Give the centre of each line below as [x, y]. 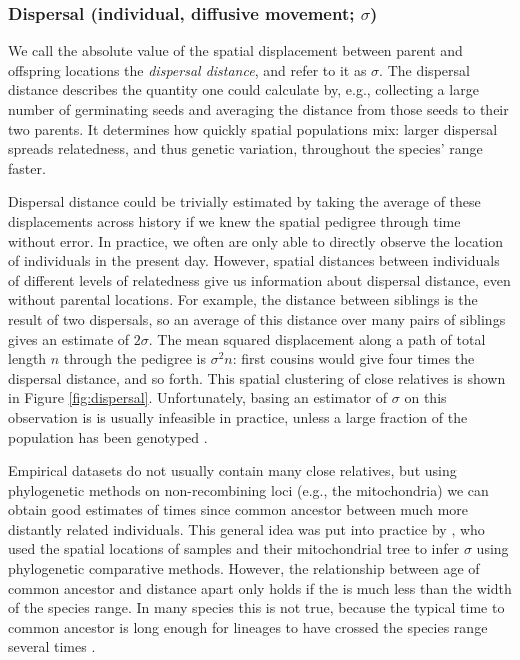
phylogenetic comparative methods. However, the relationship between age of [244, 568]
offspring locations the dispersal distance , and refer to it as [187, 69]
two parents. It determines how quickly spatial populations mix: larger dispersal [253, 128]
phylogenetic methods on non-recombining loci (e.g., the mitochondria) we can [248, 489]
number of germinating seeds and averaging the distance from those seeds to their [258, 109]
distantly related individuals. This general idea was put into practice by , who [246, 528]
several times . [52, 646]
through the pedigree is [134, 358]
